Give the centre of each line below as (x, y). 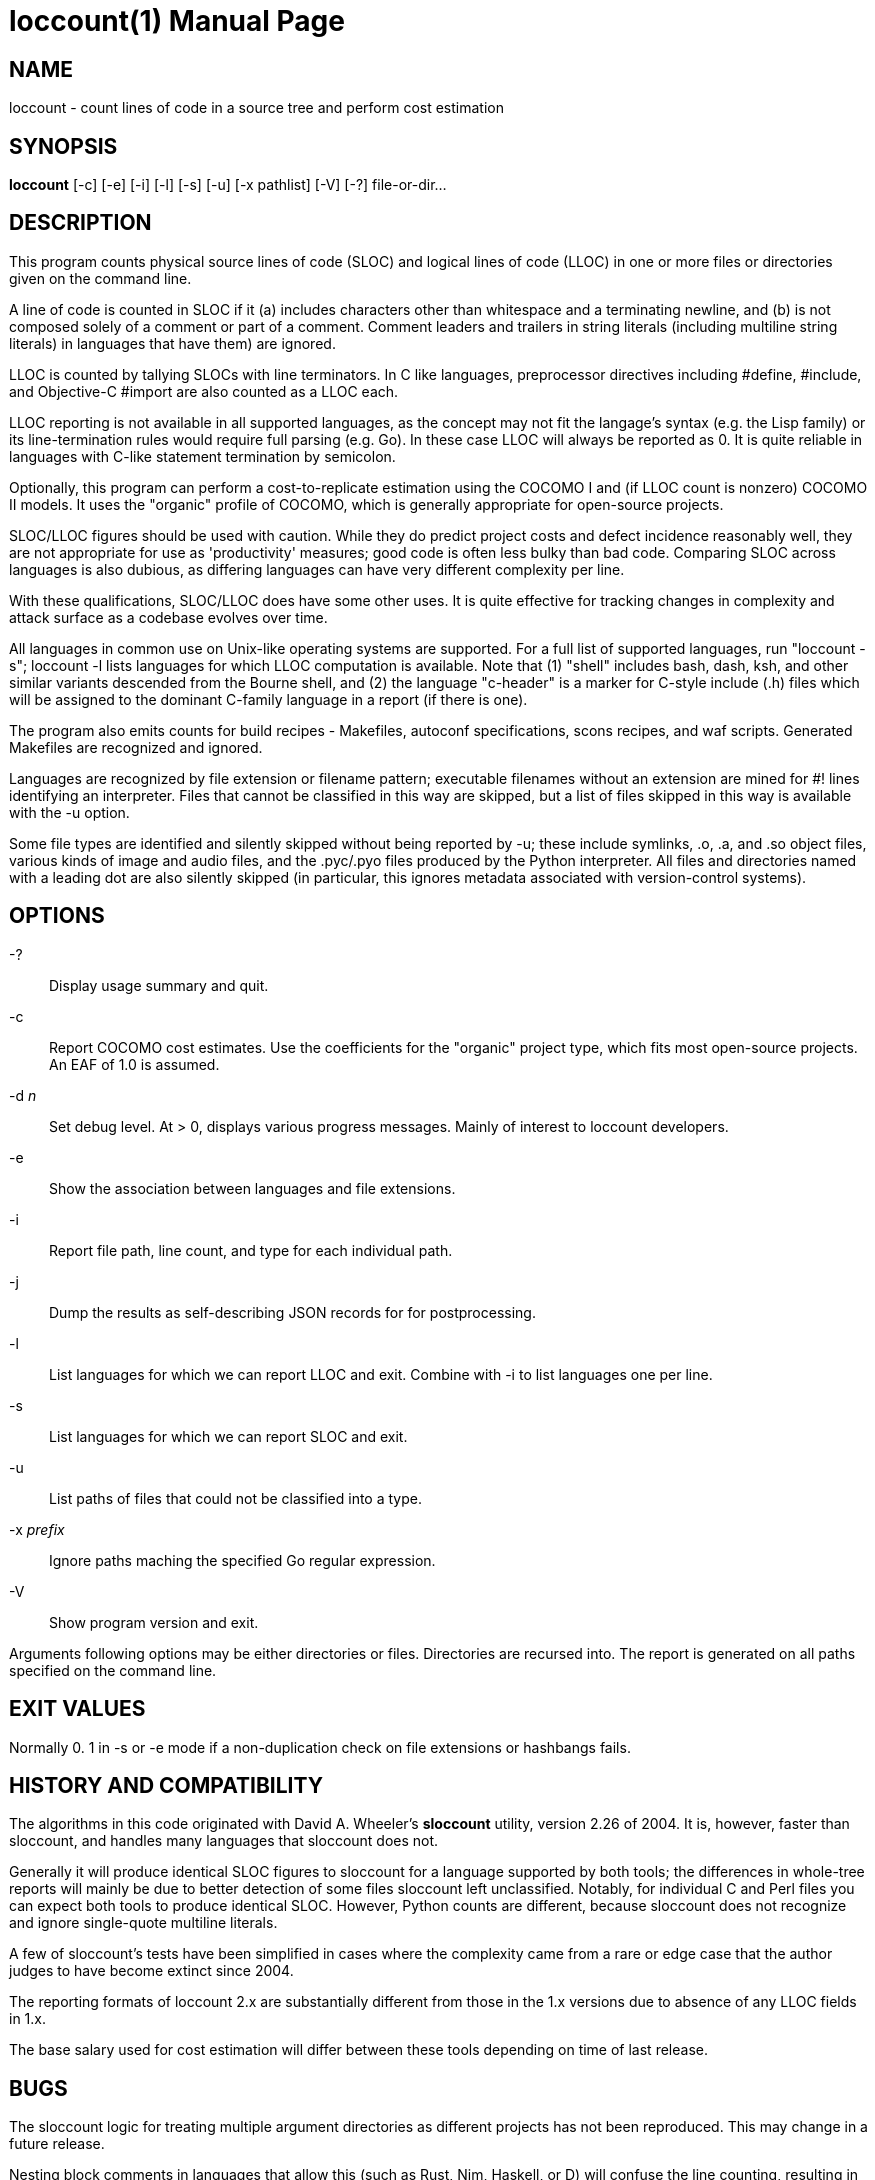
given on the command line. (100, 278)
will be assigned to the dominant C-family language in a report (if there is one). (268, 699)
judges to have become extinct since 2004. (151, 1971)
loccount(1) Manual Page (177, 21)
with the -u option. (69, 812)
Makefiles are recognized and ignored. (136, 747)
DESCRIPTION (80, 223)
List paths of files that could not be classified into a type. (235, 1498)
